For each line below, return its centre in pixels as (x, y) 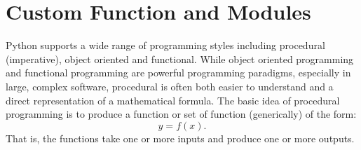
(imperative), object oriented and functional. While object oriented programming (180, 59)
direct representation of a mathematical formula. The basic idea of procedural (173, 100)
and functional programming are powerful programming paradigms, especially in (178, 73)
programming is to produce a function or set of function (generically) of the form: (181, 114)
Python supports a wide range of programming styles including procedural (165, 45)
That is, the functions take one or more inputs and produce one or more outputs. (180, 138)
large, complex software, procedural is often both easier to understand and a (170, 86)
